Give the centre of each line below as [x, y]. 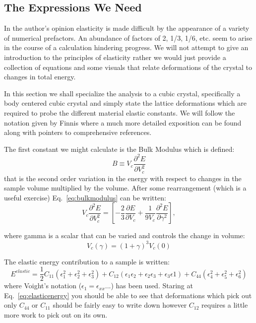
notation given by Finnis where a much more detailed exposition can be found [123, 122]
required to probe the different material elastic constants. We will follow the [120, 112]
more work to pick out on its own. [56, 315]
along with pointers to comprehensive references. [78, 132]
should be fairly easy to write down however [120, 305]
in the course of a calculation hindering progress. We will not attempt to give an [126, 47]
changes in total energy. [40, 77]
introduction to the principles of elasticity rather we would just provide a [115, 57]
